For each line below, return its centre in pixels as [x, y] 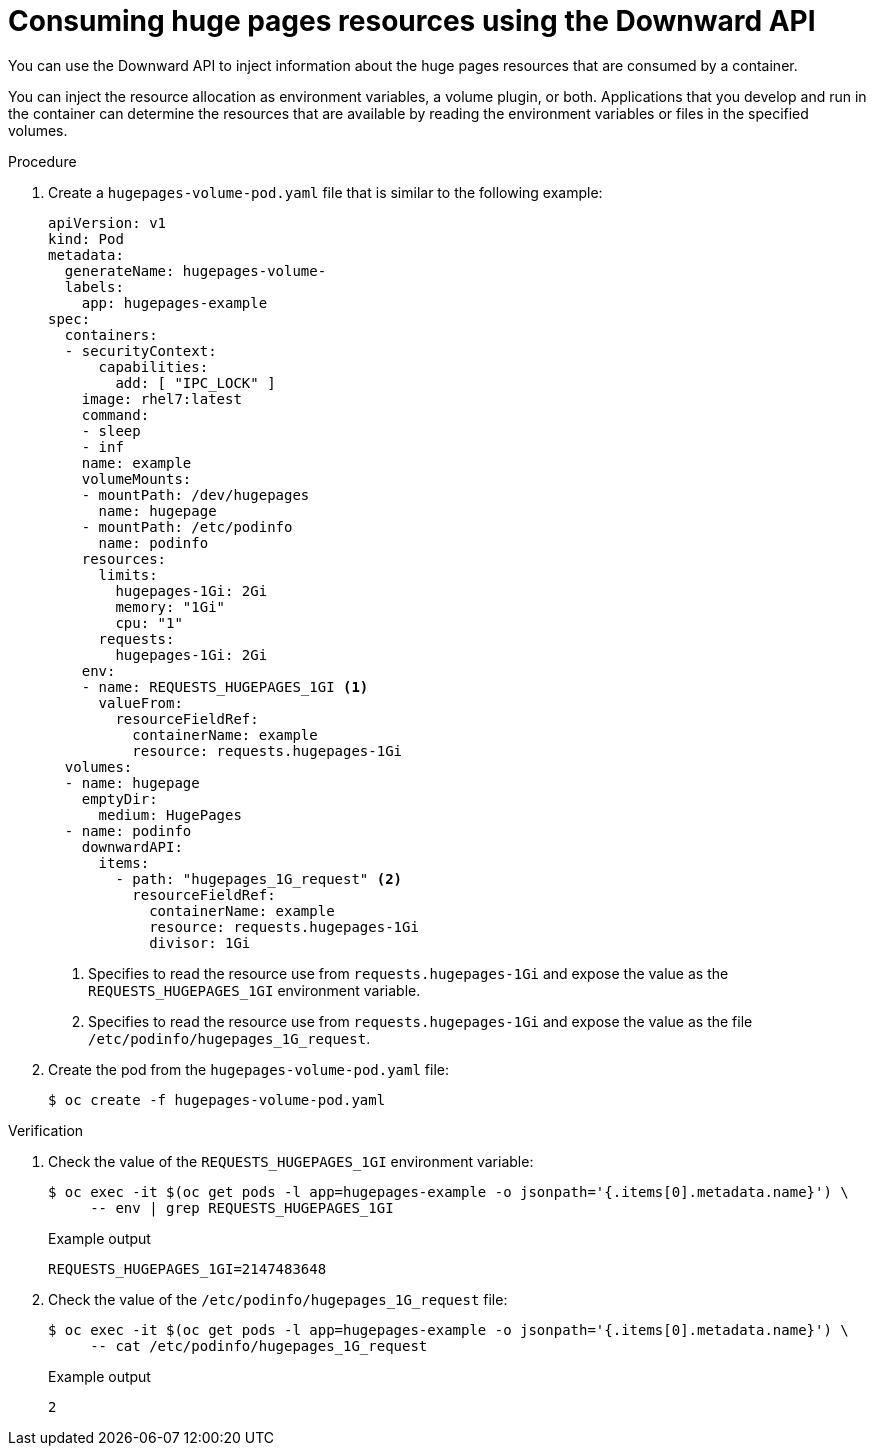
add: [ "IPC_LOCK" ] [195, 382]
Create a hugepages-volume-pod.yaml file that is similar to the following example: [325, 192]
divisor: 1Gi [200, 942]
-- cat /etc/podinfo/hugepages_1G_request [259, 1345]
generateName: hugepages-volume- [195, 270]
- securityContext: [140, 350]
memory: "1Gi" [170, 606]
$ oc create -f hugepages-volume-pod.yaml [217, 1099]
